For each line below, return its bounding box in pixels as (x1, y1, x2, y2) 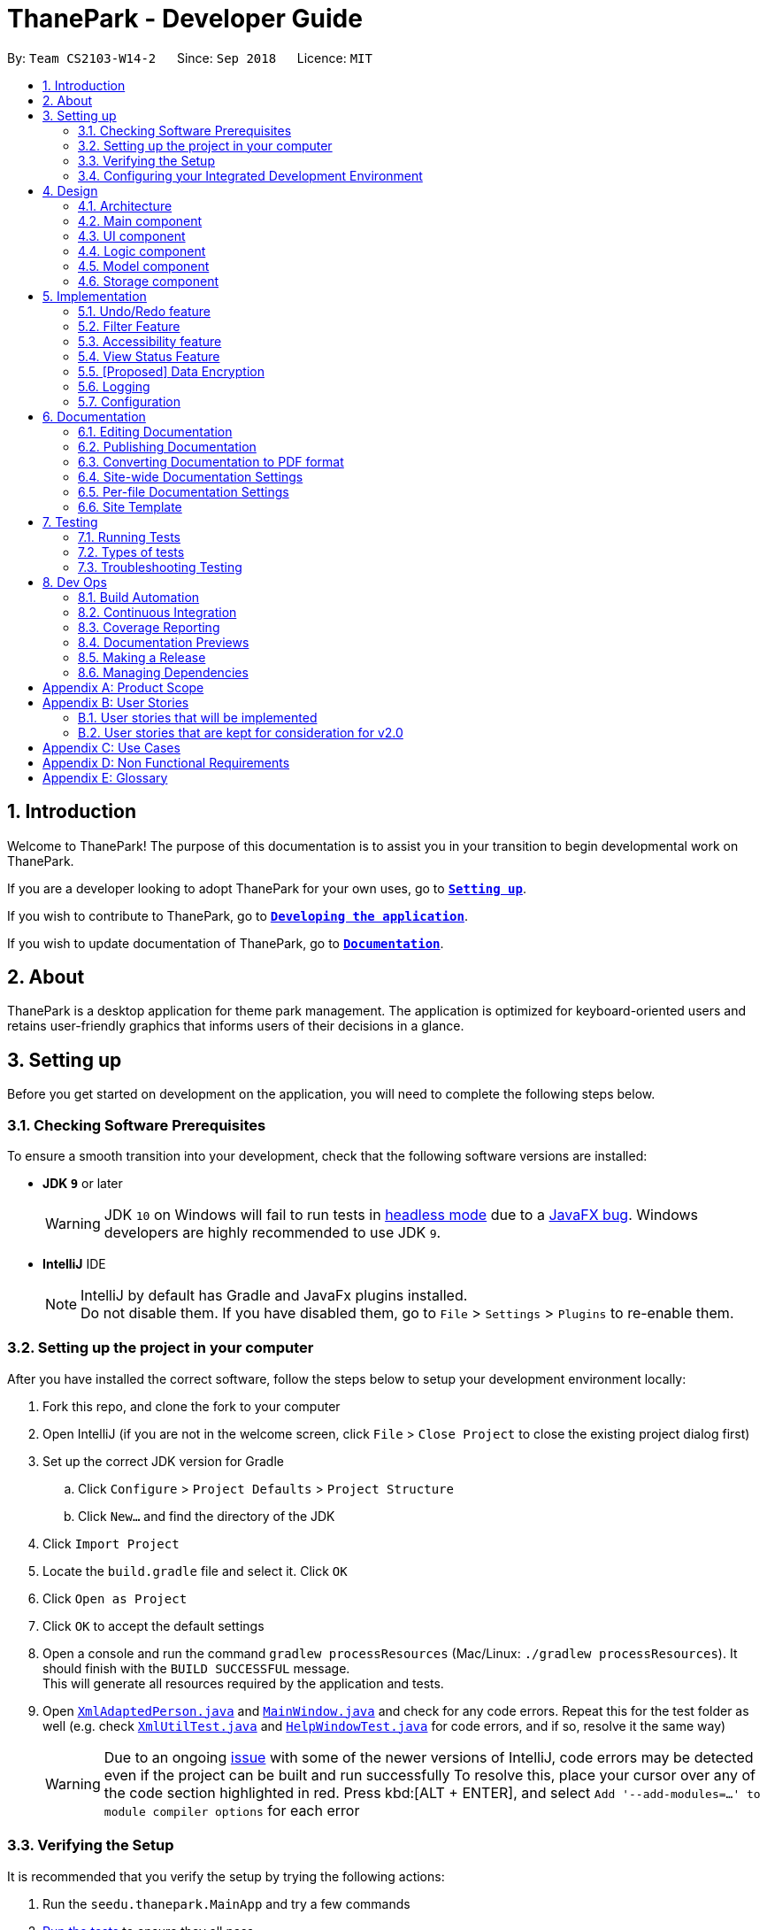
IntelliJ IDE (42, 1256, 106, 1272)
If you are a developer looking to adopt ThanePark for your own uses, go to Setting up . (7, 880, 526, 896)
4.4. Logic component (78, 243, 206, 259)
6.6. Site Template (78, 498, 182, 514)
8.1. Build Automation (78, 589, 200, 605)
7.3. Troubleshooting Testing (78, 559, 242, 575)
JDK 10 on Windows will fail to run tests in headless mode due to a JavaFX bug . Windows (104, 1206, 698, 1224)
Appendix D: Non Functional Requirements (42, 754, 290, 770)
